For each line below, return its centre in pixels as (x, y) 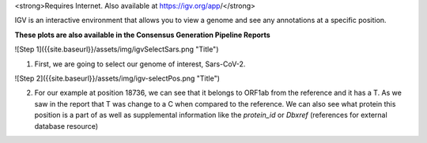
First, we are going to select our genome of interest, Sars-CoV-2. (140, 64)
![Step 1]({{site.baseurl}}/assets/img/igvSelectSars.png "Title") (117, 49)
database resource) (66, 126)
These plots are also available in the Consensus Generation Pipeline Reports (142, 35)
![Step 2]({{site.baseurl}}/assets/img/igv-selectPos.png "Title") (117, 78)
